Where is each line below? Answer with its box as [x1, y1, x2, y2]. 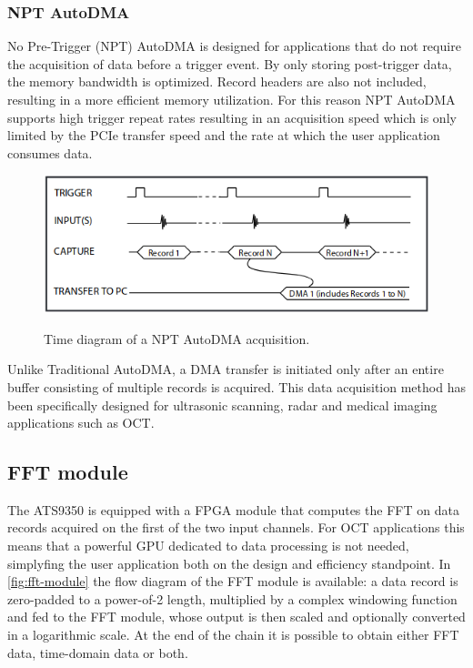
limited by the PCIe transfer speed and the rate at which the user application [7, 126, 440, 145]
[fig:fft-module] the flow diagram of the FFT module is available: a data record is [7, 572, 458, 591]
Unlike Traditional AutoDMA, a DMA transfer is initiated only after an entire [7, 359, 444, 379]
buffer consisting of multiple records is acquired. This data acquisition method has [7, 377, 466, 396]
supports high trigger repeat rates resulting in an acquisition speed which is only [7, 107, 457, 127]
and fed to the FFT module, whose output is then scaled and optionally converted [7, 607, 466, 626]
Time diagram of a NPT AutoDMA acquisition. [44, 329, 310, 348]
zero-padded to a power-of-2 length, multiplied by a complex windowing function [7, 589, 458, 608]
